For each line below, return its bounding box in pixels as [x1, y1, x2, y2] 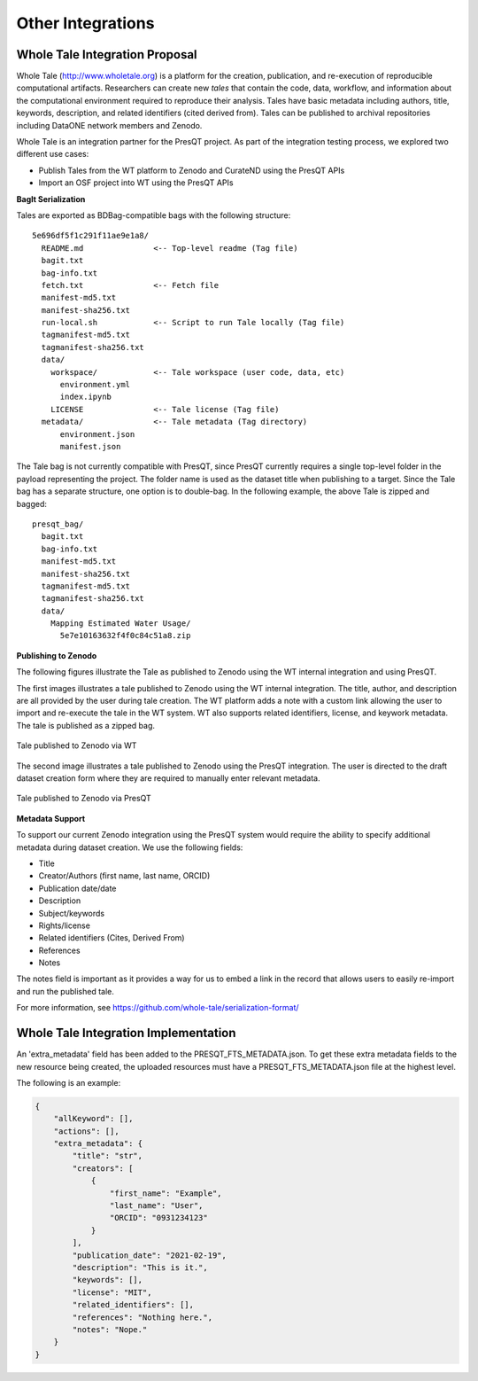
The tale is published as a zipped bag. [16, 720, 155, 730]
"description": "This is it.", [72, 1262, 208, 1272]
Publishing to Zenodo [16, 650, 97, 660]
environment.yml [59, 379, 131, 390]
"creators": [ [72, 1163, 134, 1174]
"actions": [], [53, 1126, 119, 1136]
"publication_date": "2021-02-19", [72, 1250, 227, 1260]
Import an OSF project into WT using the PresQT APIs [38, 177, 234, 188]
